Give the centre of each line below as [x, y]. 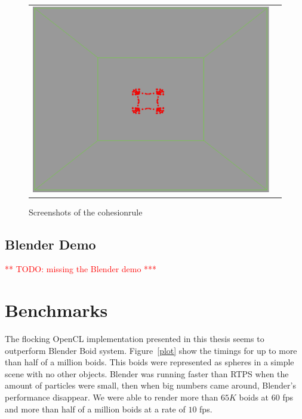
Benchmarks [56, 310]
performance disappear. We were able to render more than [112, 397]
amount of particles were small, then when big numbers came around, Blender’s [150, 385]
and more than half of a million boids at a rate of [95, 409]
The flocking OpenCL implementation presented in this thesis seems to [135, 339]
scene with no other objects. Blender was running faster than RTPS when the [147, 373]
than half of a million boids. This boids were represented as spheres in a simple [150, 362]
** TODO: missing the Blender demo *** [81, 269]
